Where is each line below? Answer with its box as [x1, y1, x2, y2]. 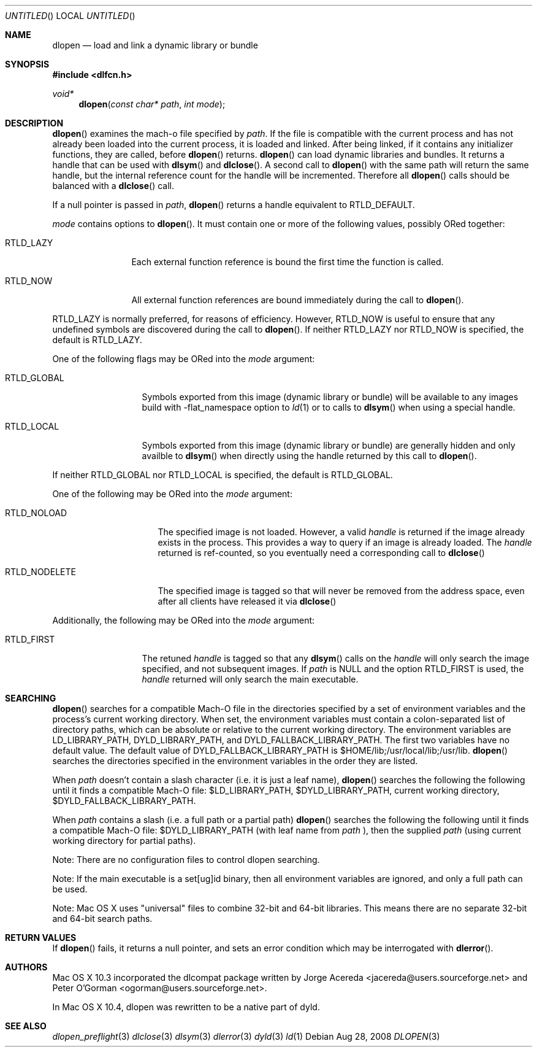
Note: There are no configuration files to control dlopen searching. [52, 854, 320, 865]
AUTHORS [5, 962, 48, 972]
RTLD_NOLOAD [5, 508, 67, 518]
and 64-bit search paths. [52, 913, 153, 924]
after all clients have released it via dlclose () [158, 596, 337, 606]
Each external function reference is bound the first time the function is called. [131, 257, 444, 267]
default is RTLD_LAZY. [52, 335, 142, 345]
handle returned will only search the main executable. [142, 674, 359, 684]
